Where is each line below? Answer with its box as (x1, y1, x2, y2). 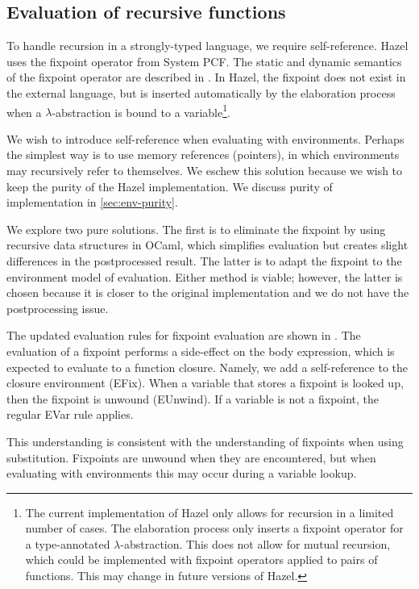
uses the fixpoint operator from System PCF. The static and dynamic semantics (6, 52, 402, 69)
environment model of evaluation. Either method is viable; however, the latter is (6, 268, 403, 285)
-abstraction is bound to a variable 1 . (52, 101, 230, 120)
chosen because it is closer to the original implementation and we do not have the (6, 284, 409, 301)
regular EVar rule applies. (6, 406, 134, 423)
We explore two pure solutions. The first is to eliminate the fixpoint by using (6, 220, 386, 237)
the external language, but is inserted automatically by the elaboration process (6, 84, 396, 101)
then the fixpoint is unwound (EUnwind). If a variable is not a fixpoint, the (6, 390, 380, 407)
